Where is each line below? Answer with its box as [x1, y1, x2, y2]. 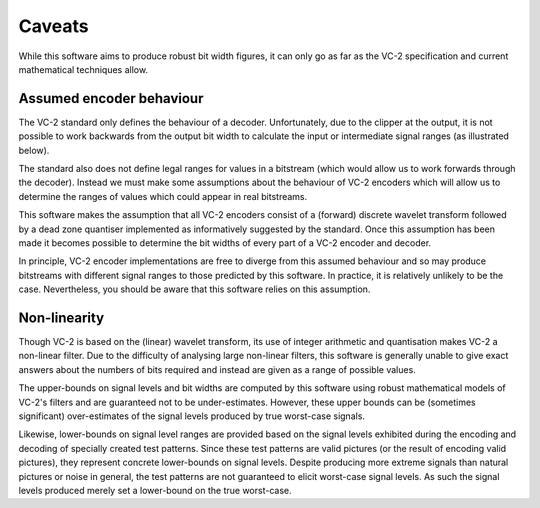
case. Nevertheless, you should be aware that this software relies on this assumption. [18, 283, 371, 295]
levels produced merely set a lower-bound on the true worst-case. [18, 484, 292, 496]
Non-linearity [18, 309, 105, 326]
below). [18, 144, 50, 156]
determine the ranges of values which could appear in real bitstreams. [18, 190, 308, 202]
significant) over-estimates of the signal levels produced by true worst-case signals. [18, 410, 365, 422]
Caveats [18, 15, 89, 37]
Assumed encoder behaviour [18, 90, 204, 107]
